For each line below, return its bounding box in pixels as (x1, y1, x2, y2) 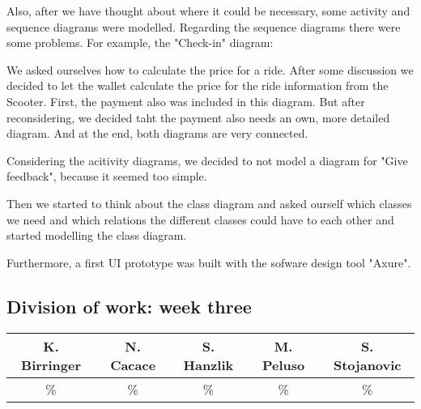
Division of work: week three (6, 293, 252, 318)
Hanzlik (183, 355, 234, 374)
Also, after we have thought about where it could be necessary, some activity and (6, 2, 410, 19)
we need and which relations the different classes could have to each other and (6, 211, 394, 228)
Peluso (262, 355, 305, 374)
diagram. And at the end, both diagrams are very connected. (6, 125, 308, 142)
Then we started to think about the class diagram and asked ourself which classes (6, 194, 412, 211)
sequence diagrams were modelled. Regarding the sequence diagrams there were (6, 18, 401, 35)
